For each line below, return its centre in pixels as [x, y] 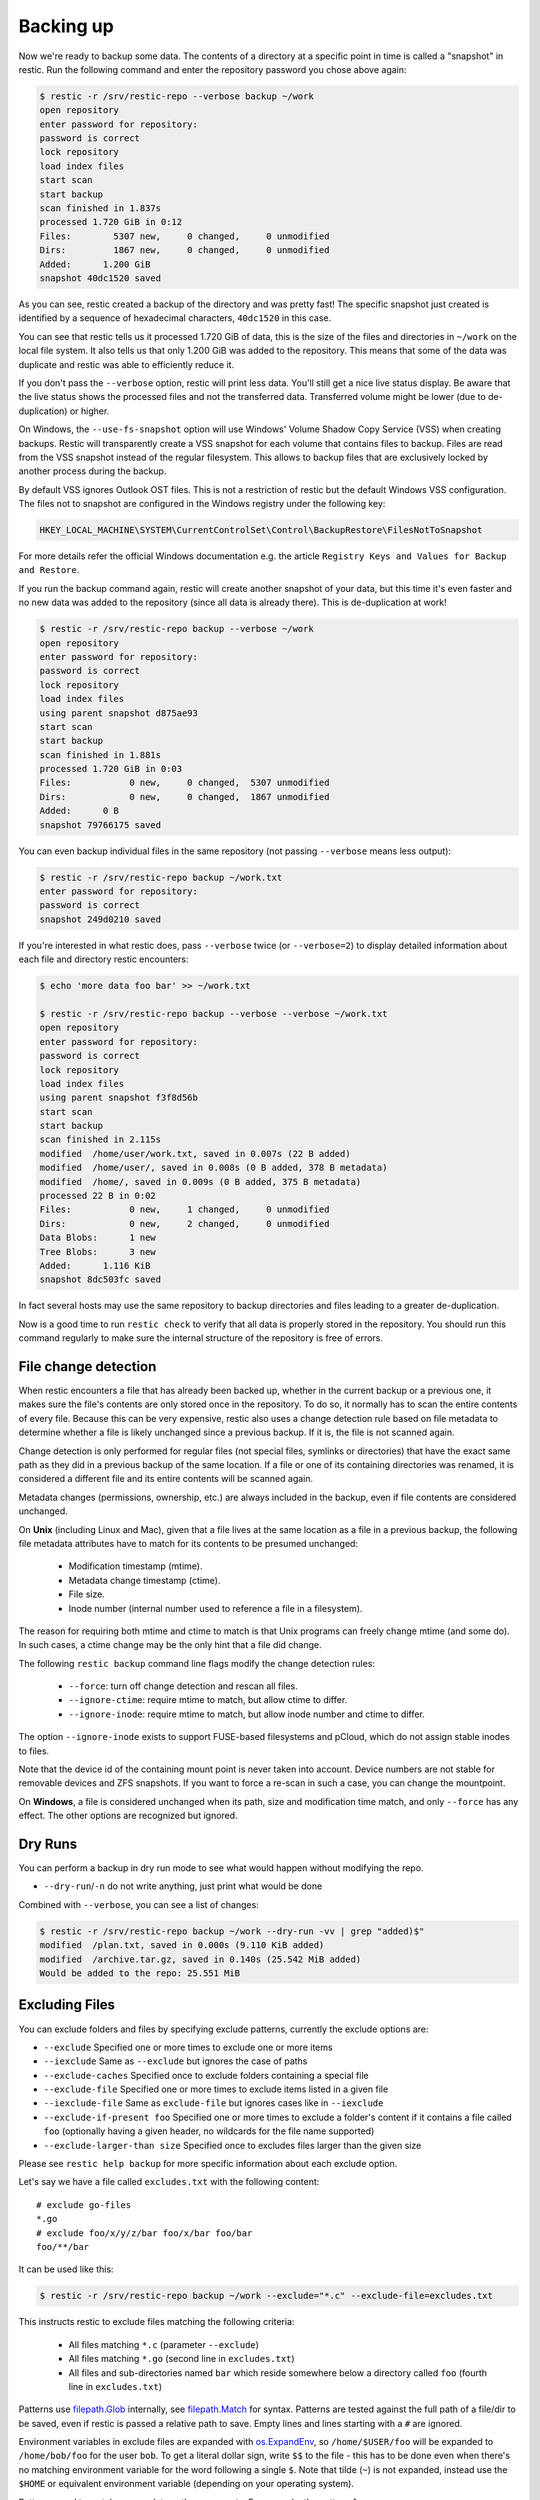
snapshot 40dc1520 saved [100, 278]
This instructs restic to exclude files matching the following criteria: [156, 2322]
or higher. [89, 411]
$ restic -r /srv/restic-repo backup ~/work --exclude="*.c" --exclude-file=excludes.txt [266, 2296]
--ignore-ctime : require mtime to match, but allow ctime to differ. [208, 1700]
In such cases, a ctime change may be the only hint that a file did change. [170, 1645]
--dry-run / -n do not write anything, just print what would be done [183, 1886]
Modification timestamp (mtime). [135, 1566]
